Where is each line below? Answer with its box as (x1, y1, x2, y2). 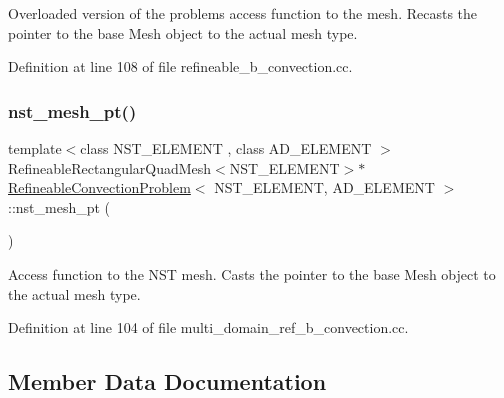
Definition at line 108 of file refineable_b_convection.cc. (8, 56, 353, 77)
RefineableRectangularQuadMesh (8, 157, 212, 178)
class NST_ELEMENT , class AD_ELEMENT (80, 138, 372, 158)
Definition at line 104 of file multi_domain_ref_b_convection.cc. (8, 317, 409, 338)
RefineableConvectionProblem (8, 177, 191, 198)
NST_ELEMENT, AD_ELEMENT (214, 177, 435, 198)
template (8, 138, 62, 158)
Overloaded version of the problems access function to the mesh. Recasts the (8, 3, 478, 23)
